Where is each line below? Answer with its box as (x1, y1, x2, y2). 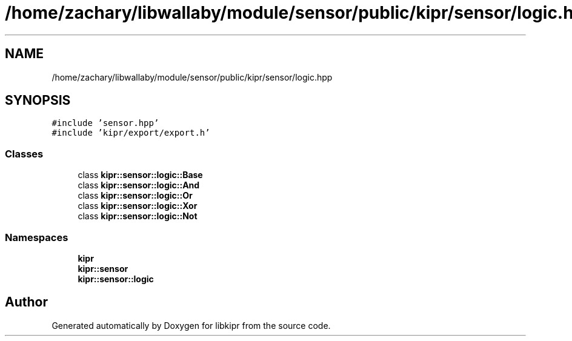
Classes (5, 147, 44, 160)
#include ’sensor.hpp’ (52, 118, 159, 128)
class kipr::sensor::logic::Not (78, 211, 198, 222)
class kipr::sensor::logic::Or (78, 190, 193, 201)
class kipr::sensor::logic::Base (78, 170, 203, 180)
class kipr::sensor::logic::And (78, 180, 200, 191)
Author (5, 294, 48, 310)
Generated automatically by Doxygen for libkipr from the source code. (52, 320, 331, 331)
